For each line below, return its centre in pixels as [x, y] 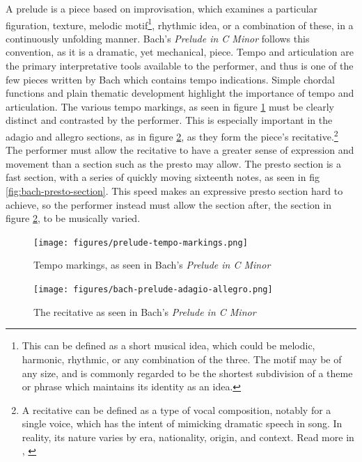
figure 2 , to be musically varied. [73, 218]
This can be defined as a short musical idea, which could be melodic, [168, 345]
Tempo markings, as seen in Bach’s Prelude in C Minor [152, 265]
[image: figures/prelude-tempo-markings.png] [141, 242]
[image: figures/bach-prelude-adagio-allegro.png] [153, 290]
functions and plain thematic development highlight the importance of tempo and [180, 93]
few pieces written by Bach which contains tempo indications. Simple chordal [170, 79]
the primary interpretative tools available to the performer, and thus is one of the [180, 66]
